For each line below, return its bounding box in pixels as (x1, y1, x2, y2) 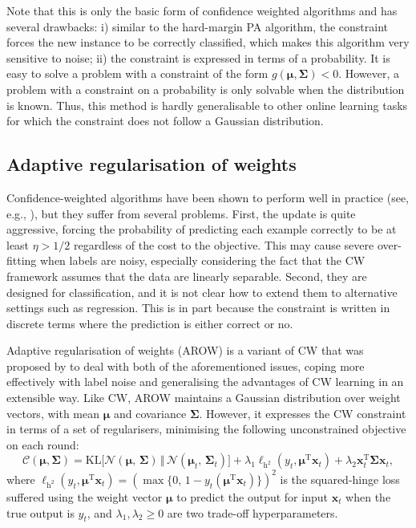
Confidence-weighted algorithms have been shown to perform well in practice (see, (6, 189, 410, 205)
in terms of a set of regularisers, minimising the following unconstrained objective (6, 420, 406, 437)
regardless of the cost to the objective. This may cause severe (74, 236, 374, 253)
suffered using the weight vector (6, 488, 163, 505)
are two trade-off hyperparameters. (167, 504, 338, 521)
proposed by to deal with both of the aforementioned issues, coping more (6, 357, 365, 374)
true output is (6, 504, 75, 521)
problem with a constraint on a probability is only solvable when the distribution (6, 80, 405, 97)
